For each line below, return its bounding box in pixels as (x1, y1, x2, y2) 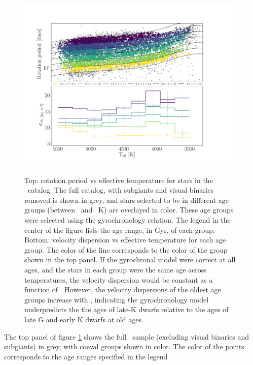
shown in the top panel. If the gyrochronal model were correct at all (24, 254, 236, 265)
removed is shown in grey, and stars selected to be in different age (24, 194, 229, 205)
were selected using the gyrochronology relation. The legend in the (24, 214, 231, 225)
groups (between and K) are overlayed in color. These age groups (24, 204, 234, 215)
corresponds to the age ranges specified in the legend (4, 351, 168, 361)
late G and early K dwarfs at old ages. (24, 314, 143, 324)
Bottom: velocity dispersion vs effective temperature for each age (24, 234, 226, 245)
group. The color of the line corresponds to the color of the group (24, 244, 228, 255)
